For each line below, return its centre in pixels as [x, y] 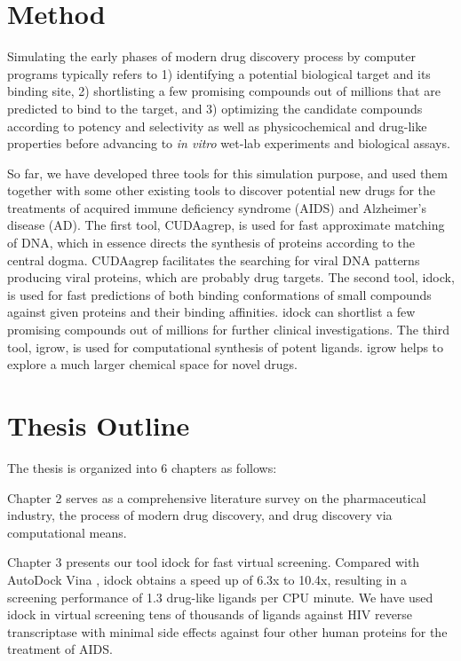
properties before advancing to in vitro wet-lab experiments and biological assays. [229, 143]
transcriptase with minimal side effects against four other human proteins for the [227, 631]
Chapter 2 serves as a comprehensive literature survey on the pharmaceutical [217, 497]
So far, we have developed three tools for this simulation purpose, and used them [227, 173]
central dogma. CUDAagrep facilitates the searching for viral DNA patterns [214, 260]
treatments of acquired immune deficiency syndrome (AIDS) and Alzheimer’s [217, 207]
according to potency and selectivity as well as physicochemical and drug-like [217, 126]
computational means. [67, 532]
